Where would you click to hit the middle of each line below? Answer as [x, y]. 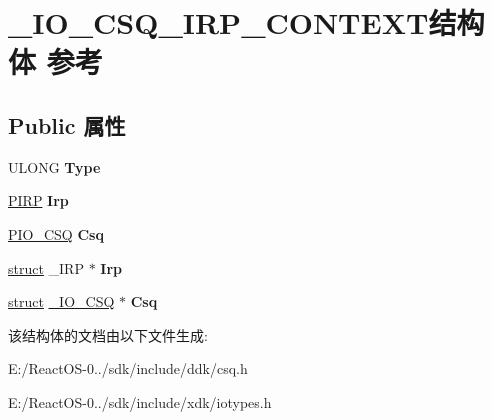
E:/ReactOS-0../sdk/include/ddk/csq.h [128, 368]
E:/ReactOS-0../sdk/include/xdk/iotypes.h [140, 401]
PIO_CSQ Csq [56, 233]
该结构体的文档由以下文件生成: [108, 334]
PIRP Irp [38, 200]
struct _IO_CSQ [61, 301]
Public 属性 [67, 124]
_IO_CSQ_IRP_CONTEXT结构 [246, 22]
